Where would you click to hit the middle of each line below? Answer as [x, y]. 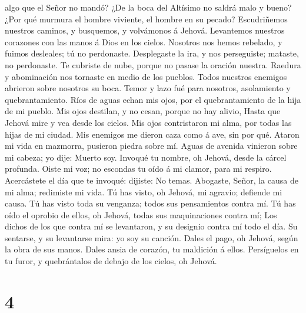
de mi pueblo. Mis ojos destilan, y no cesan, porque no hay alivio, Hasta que [143, 111]
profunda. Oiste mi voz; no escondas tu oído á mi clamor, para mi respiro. [138, 169]
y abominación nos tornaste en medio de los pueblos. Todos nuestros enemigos [146, 76]
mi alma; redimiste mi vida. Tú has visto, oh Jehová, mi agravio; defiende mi [144, 192]
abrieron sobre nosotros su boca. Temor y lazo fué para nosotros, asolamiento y [148, 88]
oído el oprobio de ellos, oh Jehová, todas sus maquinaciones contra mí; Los [141, 214]
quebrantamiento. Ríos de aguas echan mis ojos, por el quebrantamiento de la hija [153, 99]
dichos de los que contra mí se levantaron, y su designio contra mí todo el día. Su [151, 226]
